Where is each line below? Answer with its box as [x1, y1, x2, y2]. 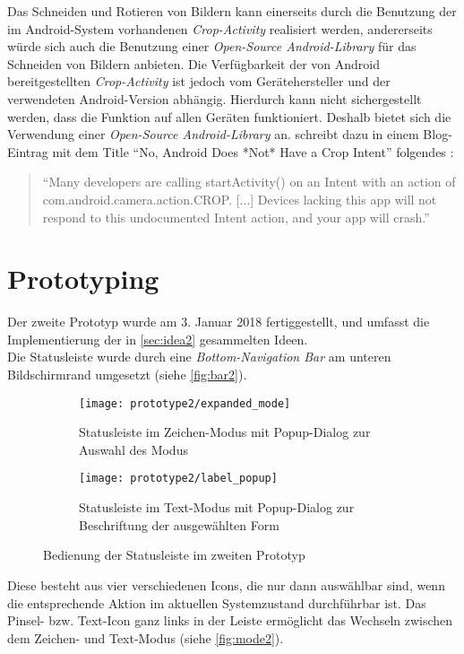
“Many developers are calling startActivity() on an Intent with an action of [42, 172, 456, 191]
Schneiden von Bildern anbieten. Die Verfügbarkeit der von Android [7, 54, 380, 73]
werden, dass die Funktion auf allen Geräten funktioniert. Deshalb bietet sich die [7, 107, 451, 126]
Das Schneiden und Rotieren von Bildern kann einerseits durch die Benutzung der [7, 2, 457, 20]
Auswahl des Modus [79, 440, 188, 458]
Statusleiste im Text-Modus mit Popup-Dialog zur [79, 498, 355, 517]
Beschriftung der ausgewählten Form [79, 515, 279, 534]
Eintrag [7, 142, 48, 161]
